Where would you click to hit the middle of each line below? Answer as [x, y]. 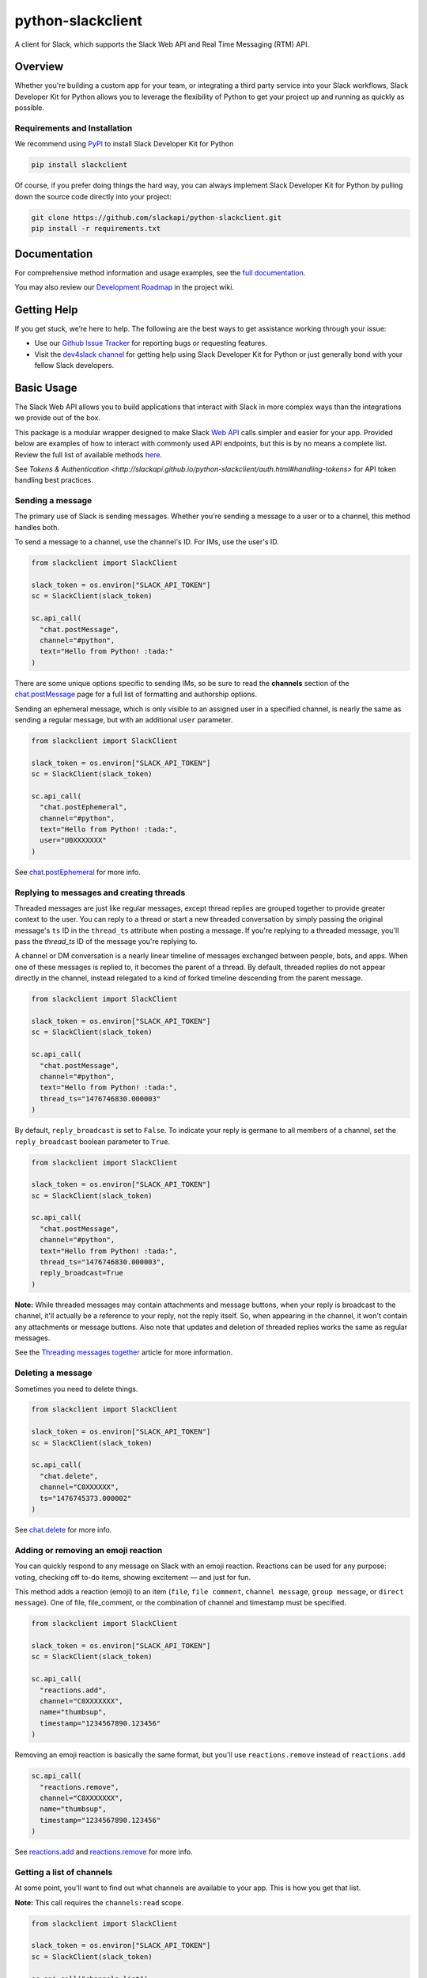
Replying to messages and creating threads [100, 892]
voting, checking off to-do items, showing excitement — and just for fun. [133, 1577]
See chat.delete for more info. [63, 1529]
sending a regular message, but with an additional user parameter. [124, 719]
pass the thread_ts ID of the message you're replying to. [106, 942]
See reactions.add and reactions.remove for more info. [104, 1852]
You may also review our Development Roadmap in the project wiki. [125, 287]
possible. [30, 108]
